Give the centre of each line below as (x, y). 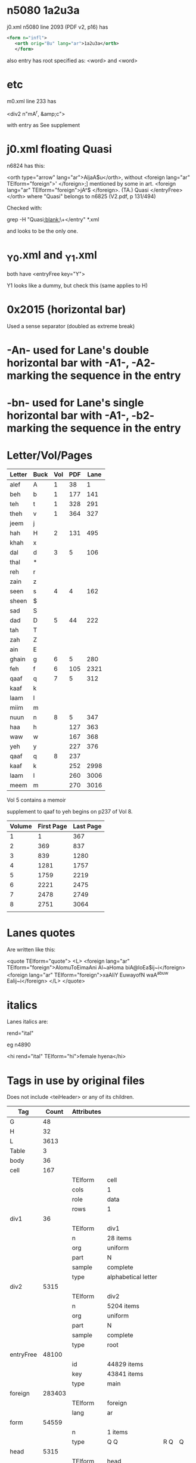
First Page (52, 826)
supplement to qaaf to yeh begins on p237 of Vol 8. (70, 811)
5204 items (123, 1306)
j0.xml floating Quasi (59, 149)
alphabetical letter (132, 1277)
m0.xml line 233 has (32, 101)
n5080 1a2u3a (43, 10)
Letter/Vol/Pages (50, 456)
